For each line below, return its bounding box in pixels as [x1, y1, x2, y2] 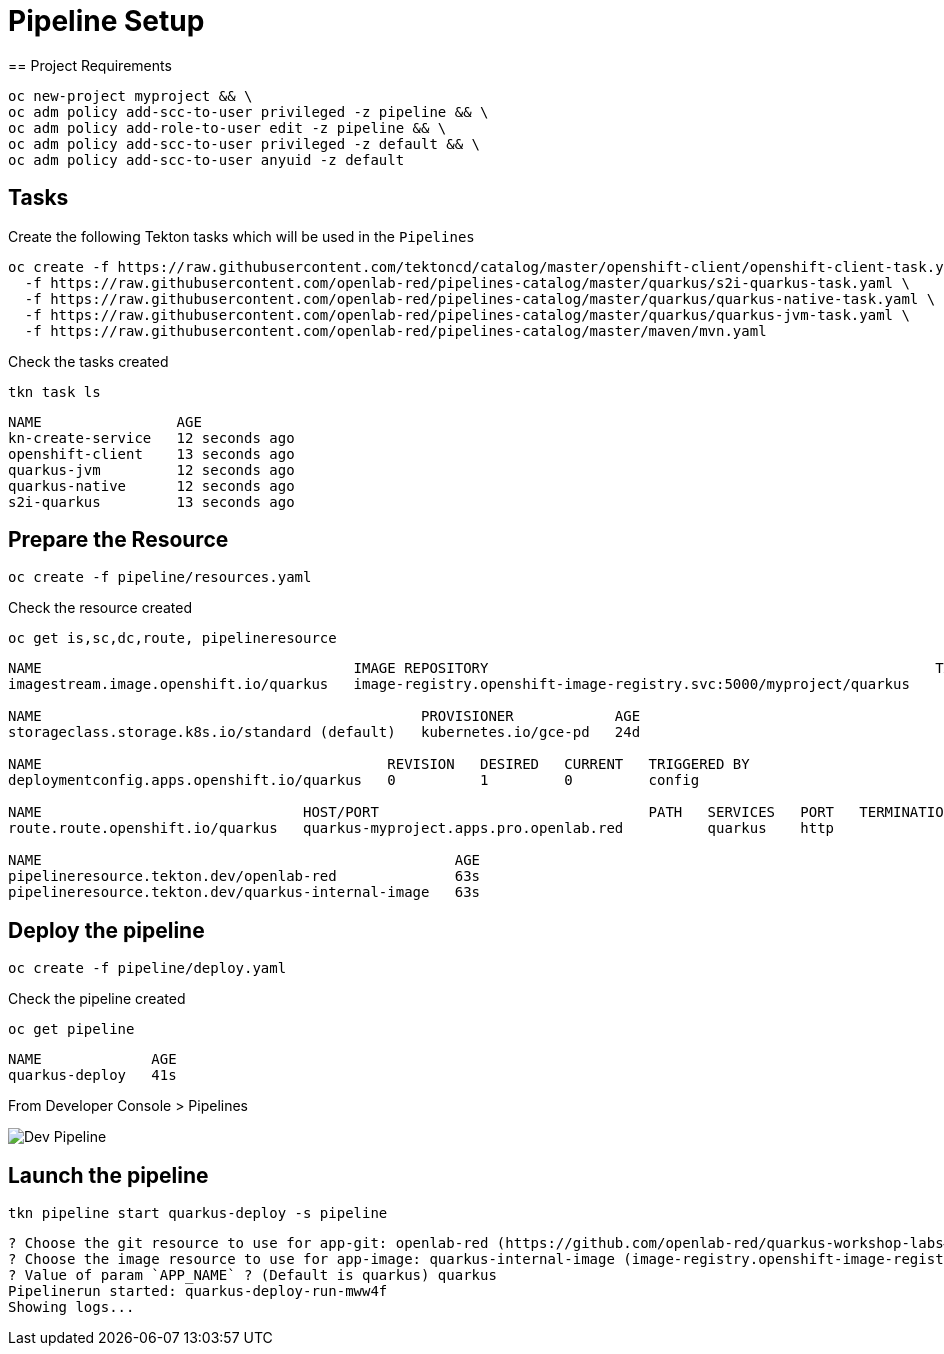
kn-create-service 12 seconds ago [8, 429, 295, 446]
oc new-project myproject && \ [8, 87, 253, 104]
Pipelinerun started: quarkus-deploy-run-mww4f [8, 1283, 388, 1300]
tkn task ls [8, 383, 101, 400]
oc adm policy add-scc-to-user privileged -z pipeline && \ [8, 103, 489, 120]
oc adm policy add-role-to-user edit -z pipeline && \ [8, 119, 447, 136]
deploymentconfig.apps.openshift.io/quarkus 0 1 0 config [8, 772, 700, 789]
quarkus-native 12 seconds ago [8, 477, 295, 494]
